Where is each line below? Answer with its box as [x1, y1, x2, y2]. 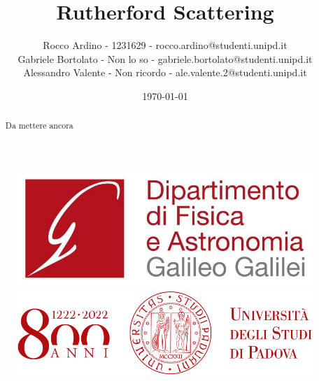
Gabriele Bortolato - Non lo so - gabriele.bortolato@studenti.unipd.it [17, 51, 313, 66]
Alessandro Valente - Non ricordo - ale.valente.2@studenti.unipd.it [23, 65, 307, 80]
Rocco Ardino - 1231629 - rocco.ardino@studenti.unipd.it [43, 38, 288, 52]
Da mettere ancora [5, 120, 73, 131]
